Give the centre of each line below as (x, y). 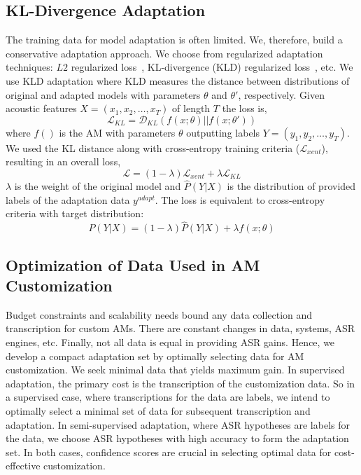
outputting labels (223, 132)
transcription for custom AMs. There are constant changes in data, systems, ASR (180, 328)
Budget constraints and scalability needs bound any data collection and (159, 314)
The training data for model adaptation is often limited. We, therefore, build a (174, 40)
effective (23, 466)
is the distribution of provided (291, 186)
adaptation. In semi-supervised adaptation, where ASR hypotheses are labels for (178, 424)
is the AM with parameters (117, 132)
